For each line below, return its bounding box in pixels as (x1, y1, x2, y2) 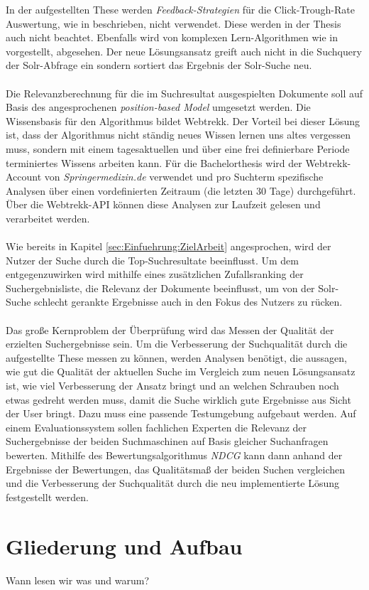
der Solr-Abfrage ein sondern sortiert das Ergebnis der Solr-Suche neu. (6, 58, 312, 73)
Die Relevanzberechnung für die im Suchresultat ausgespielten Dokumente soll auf (6, 85, 363, 100)
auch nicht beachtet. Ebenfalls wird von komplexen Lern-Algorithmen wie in (6, 30, 338, 45)
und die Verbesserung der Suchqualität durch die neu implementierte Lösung (6, 476, 340, 490)
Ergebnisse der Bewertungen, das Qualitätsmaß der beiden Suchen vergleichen (6, 461, 346, 476)
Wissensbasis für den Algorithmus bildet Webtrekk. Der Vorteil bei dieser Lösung (6, 113, 360, 128)
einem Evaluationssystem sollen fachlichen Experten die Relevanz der (6, 419, 307, 434)
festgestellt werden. (6, 489, 89, 504)
